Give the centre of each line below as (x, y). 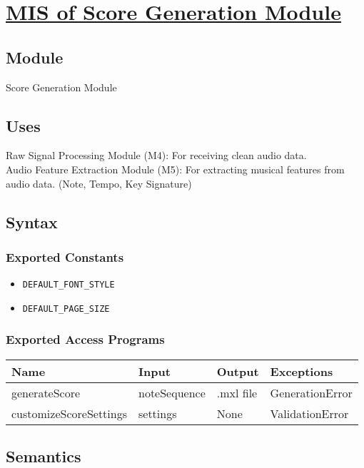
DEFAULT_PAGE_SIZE (66, 309)
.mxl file (237, 392)
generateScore (46, 392)
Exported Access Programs (85, 339)
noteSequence (172, 392)
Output (238, 371)
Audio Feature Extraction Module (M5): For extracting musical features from (175, 169)
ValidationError (309, 413)
